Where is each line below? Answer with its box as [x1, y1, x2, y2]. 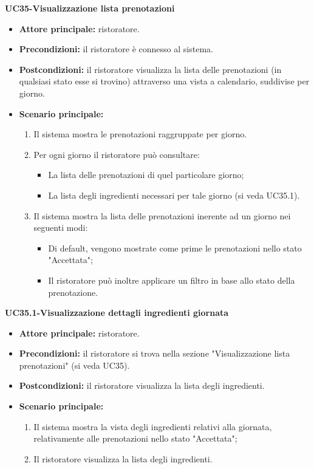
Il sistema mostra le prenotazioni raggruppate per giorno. [33, 128, 247, 140]
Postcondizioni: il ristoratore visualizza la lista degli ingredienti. [19, 379, 265, 392]
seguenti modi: [33, 221, 88, 234]
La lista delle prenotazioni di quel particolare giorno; [48, 168, 244, 181]
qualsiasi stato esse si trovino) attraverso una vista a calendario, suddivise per [19, 75, 310, 87]
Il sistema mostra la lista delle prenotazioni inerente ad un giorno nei [33, 209, 291, 222]
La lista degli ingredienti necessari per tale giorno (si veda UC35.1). [48, 188, 300, 201]
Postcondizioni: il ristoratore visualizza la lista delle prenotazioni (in [19, 63, 282, 75]
